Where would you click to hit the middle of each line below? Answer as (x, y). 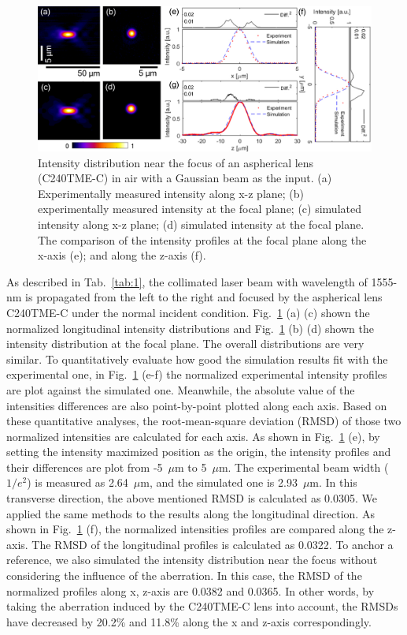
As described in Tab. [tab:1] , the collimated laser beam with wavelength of (187, 281)
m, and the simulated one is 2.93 (219, 482)
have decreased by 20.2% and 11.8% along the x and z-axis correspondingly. (189, 621)
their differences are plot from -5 (85, 467)
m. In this (333, 482)
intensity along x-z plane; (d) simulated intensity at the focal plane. (201, 224)
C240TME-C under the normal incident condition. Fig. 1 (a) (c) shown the (188, 312)
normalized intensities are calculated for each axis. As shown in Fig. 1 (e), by (193, 436)
